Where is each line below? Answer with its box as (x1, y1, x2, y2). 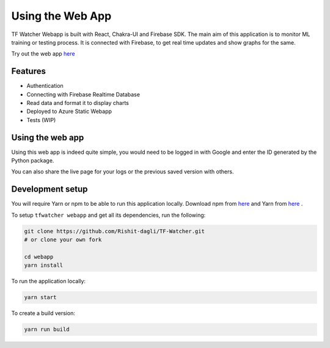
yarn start (24, 294, 57, 301)
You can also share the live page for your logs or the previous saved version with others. (11, 168, 234, 175)
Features (11, 66, 46, 76)
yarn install (24, 262, 64, 269)
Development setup (11, 184, 88, 195)
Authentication (26, 82, 64, 90)
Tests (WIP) (26, 116, 56, 123)
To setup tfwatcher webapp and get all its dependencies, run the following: (11, 211, 206, 219)
